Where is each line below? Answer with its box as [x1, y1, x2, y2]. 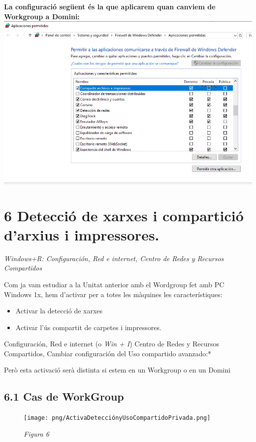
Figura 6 [24, 428, 49, 439]
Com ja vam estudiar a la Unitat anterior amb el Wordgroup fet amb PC [4, 279, 224, 289]
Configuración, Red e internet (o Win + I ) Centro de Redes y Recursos [4, 339, 220, 349]
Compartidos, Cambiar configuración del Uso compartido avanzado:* [4, 348, 212, 358]
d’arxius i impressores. [4, 224, 160, 244]
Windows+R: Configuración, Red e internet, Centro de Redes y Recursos [4, 253, 224, 263]
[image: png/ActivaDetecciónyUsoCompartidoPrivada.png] [24, 414, 211, 422]
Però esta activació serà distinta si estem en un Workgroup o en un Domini [4, 365, 231, 375]
